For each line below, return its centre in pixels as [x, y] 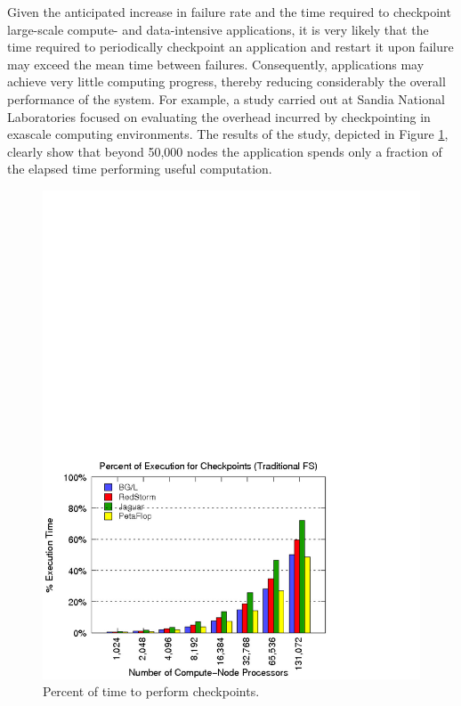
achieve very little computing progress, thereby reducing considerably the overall [226, 81]
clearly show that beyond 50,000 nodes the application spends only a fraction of [225, 151]
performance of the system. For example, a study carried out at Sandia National [226, 98]
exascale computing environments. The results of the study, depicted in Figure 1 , [228, 134]
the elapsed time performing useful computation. [140, 169]
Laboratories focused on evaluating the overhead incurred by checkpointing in [219, 116]
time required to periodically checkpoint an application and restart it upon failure [230, 47]
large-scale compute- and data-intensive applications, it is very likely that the [218, 29]
